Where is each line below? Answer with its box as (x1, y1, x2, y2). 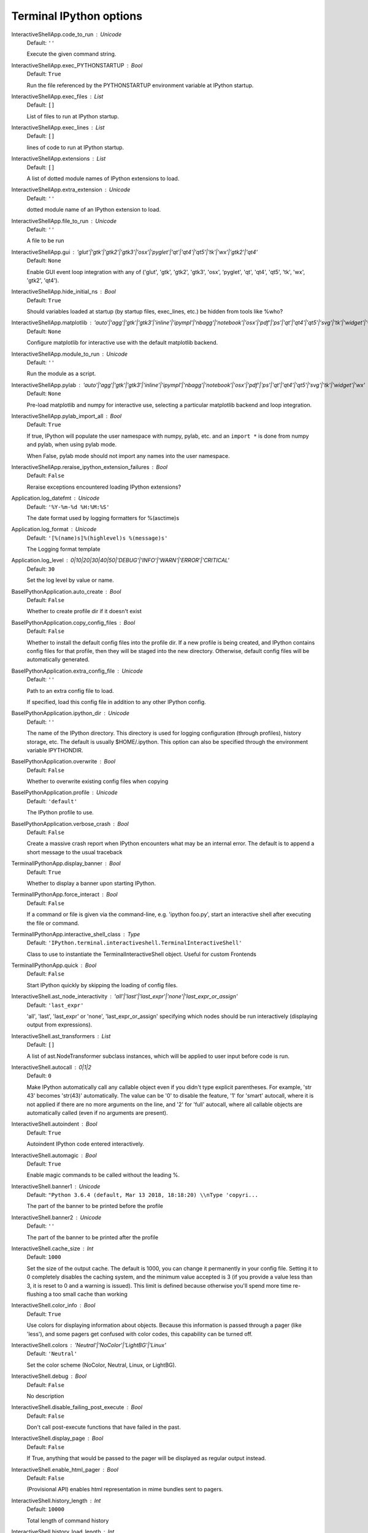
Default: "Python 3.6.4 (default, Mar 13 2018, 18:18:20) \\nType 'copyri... (26, 1191, 259, 1199)
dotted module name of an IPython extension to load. (26, 206, 161, 213)
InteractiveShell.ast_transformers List (11, 1032, 111, 1039)
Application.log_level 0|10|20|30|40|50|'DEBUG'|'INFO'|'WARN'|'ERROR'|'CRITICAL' (11, 557, 229, 564)
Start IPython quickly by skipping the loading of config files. (26, 981, 178, 988)
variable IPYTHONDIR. (26, 746, 83, 754)
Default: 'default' (26, 797, 78, 805)
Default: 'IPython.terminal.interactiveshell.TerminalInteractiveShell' (26, 939, 242, 947)
